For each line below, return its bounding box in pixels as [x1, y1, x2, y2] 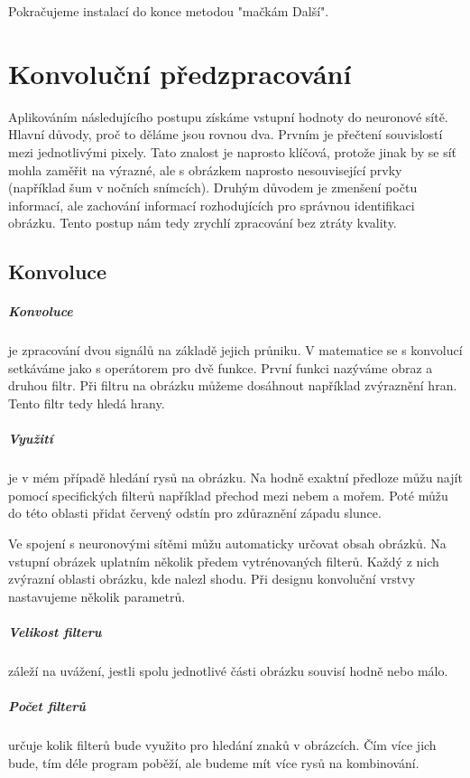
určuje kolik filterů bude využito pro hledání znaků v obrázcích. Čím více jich [8, 736, 437, 755]
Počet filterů [8, 697, 86, 716]
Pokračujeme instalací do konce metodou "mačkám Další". [8, 2, 329, 20]
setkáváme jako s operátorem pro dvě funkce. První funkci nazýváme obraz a [8, 358, 433, 377]
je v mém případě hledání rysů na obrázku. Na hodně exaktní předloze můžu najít [8, 468, 463, 487]
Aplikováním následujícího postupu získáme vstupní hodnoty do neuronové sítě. [8, 107, 448, 126]
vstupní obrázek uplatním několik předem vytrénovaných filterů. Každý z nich [8, 551, 439, 570]
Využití [8, 429, 53, 448]
